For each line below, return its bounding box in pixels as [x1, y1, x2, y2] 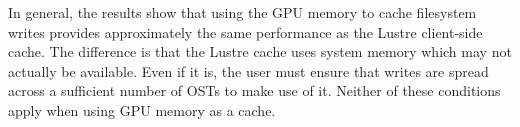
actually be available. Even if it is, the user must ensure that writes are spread [8, 60, 489, 81]
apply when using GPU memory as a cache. [8, 99, 276, 120]
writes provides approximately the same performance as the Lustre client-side [8, 21, 483, 42]
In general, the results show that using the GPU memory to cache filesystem [8, 2, 477, 22]
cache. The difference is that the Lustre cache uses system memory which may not [8, 41, 512, 62]
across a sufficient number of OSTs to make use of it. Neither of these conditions [8, 80, 501, 101]
